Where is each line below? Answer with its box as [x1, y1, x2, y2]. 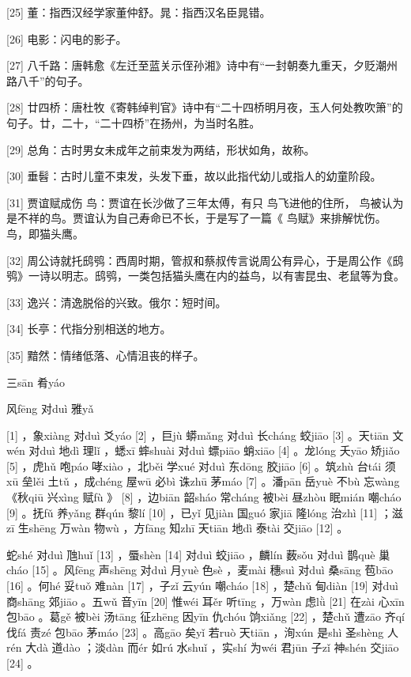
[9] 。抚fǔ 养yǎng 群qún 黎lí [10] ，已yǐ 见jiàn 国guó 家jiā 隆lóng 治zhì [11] [6, 504, 378, 520]
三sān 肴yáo [6, 373, 65, 390]
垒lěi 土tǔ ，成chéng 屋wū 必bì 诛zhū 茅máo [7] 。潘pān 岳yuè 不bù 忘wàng [21, 473, 400, 490]
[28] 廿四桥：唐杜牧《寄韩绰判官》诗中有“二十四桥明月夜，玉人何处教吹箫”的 [6, 99, 403, 115]
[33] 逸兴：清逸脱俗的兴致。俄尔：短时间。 [6, 293, 227, 310]
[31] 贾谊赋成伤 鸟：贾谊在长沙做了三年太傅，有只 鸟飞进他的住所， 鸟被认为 [6, 194, 404, 210]
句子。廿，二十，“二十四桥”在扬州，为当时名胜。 [6, 114, 261, 130]
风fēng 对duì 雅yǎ [6, 400, 94, 417]
